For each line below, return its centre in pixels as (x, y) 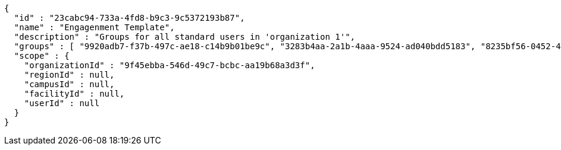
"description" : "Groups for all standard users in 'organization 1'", (185, 37)
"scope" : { (42, 56)
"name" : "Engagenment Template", (94, 27)
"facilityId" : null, (74, 94)
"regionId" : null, (69, 75)
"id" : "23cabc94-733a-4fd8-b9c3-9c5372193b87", (129, 18)
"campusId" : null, (69, 84)
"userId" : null (62, 103)
